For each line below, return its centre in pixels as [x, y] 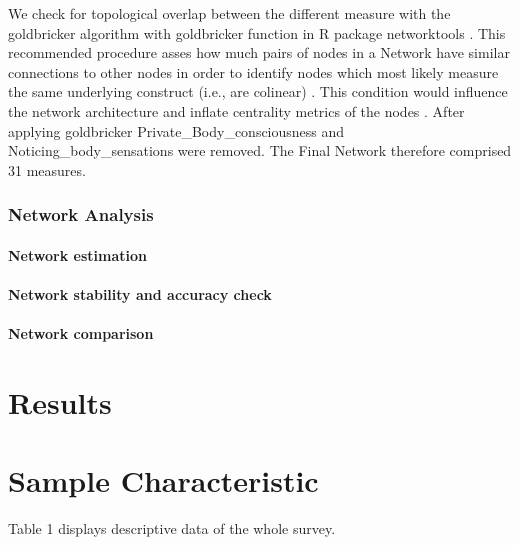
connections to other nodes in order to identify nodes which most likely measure [253, 71]
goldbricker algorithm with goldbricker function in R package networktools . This [257, 32]
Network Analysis [81, 214]
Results [60, 401]
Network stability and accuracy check [140, 293]
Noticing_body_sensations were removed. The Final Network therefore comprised [260, 150]
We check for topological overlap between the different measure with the [229, 13]
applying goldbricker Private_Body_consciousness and [176, 130]
